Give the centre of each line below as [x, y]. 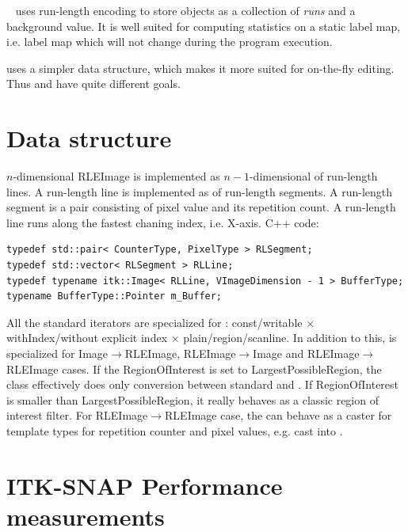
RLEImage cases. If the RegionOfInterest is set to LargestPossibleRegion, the [194, 369]
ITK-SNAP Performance [145, 485]
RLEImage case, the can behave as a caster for [278, 415]
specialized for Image [57, 353]
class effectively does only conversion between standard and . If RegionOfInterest [203, 384]
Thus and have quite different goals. [93, 84]
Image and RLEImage [306, 353]
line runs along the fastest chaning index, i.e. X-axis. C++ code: [163, 222]
